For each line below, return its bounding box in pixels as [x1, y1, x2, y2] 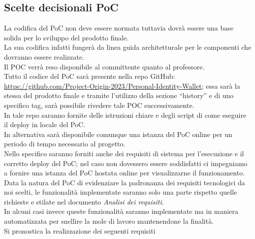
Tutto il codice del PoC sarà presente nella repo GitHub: [4, 71, 175, 81]
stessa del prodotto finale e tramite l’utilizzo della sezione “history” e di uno [4, 90, 234, 101]
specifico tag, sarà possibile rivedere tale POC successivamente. [4, 100, 194, 110]
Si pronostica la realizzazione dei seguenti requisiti [4, 225, 156, 236]
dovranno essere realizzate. [4, 51, 84, 62]
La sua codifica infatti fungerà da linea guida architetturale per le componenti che [4, 42, 252, 52]
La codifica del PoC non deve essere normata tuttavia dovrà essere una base [4, 23, 233, 33]
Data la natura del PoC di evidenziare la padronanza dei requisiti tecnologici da [4, 177, 245, 187]
